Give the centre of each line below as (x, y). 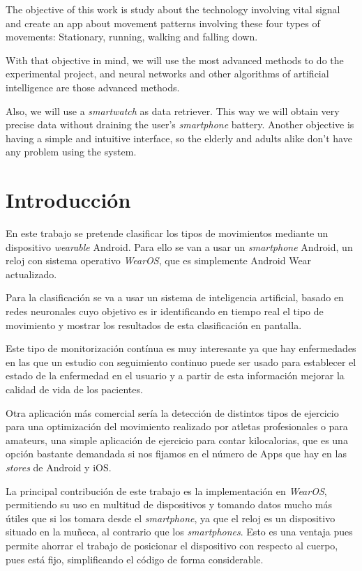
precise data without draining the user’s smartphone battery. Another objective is (180, 124)
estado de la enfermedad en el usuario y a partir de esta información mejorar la (175, 375)
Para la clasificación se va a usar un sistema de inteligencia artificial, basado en (175, 297)
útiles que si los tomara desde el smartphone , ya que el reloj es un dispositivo (171, 518)
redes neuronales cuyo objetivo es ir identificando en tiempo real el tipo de (165, 311)
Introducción (68, 200)
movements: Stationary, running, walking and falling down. (132, 37)
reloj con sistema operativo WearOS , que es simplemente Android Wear (159, 260)
